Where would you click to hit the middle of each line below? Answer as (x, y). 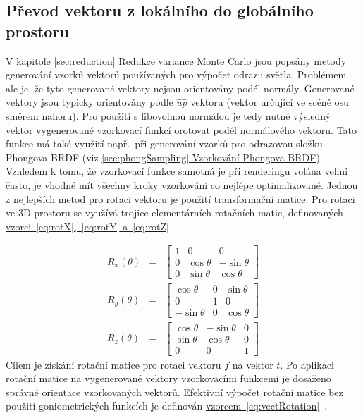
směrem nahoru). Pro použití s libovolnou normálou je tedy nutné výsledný (168, 115)
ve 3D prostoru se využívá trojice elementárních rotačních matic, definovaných (174, 213)
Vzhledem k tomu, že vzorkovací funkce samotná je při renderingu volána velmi (177, 171)
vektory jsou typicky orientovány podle (90, 102)
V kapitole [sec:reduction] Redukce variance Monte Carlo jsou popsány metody (176, 60)
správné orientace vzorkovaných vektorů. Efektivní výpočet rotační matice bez (174, 392)
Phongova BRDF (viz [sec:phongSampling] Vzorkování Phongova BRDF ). (164, 157)
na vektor (253, 364)
